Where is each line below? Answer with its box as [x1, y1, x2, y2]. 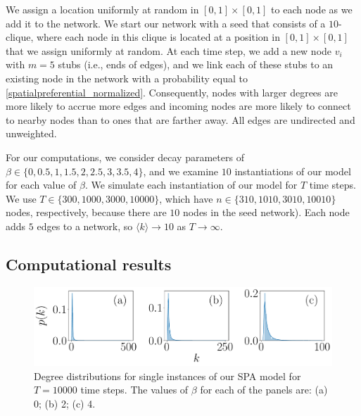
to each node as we [271, 2, 353, 16]
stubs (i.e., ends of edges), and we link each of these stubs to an [58, 57, 334, 72]
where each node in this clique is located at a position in [36, 30, 280, 44]
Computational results [6, 253, 172, 275]
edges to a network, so [37, 218, 133, 233]
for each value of [6, 177, 77, 192]
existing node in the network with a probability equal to [6, 70, 248, 85]
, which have [159, 191, 213, 206]
